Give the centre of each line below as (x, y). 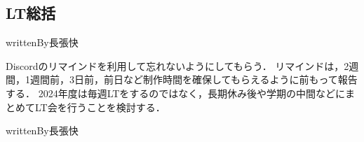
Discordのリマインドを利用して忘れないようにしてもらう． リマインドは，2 (177, 65)
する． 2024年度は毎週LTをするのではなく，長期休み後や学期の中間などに (175, 93)
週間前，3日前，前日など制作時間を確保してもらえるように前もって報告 (194, 79)
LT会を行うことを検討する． (100, 107)
